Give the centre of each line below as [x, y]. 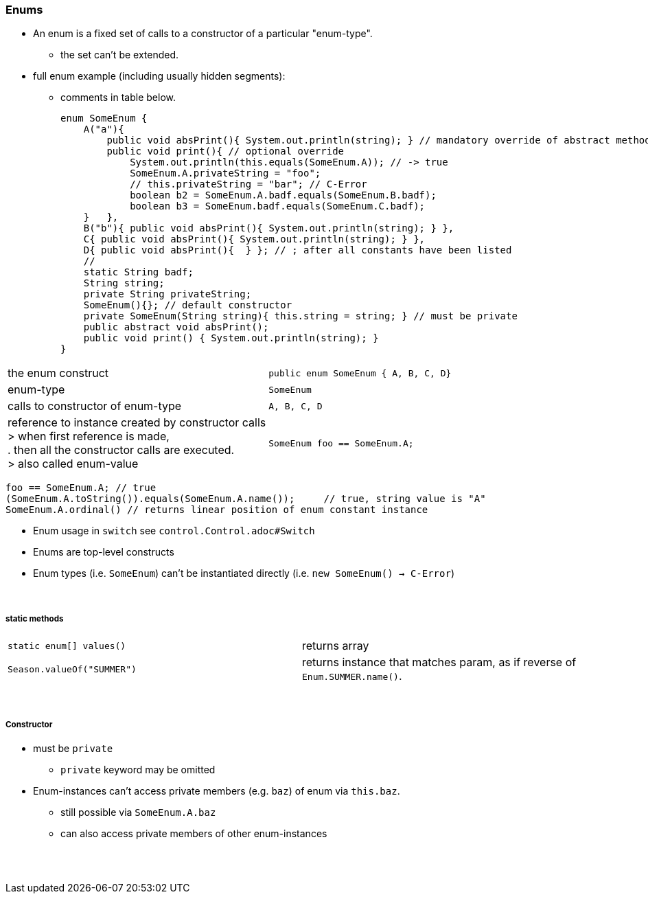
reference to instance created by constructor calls [137, 423]
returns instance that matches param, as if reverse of [439, 662]
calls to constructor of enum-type [95, 406]
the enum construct [58, 373]
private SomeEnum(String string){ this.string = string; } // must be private [300, 316]
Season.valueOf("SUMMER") [72, 669]
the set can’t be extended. [120, 55]
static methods [35, 618]
